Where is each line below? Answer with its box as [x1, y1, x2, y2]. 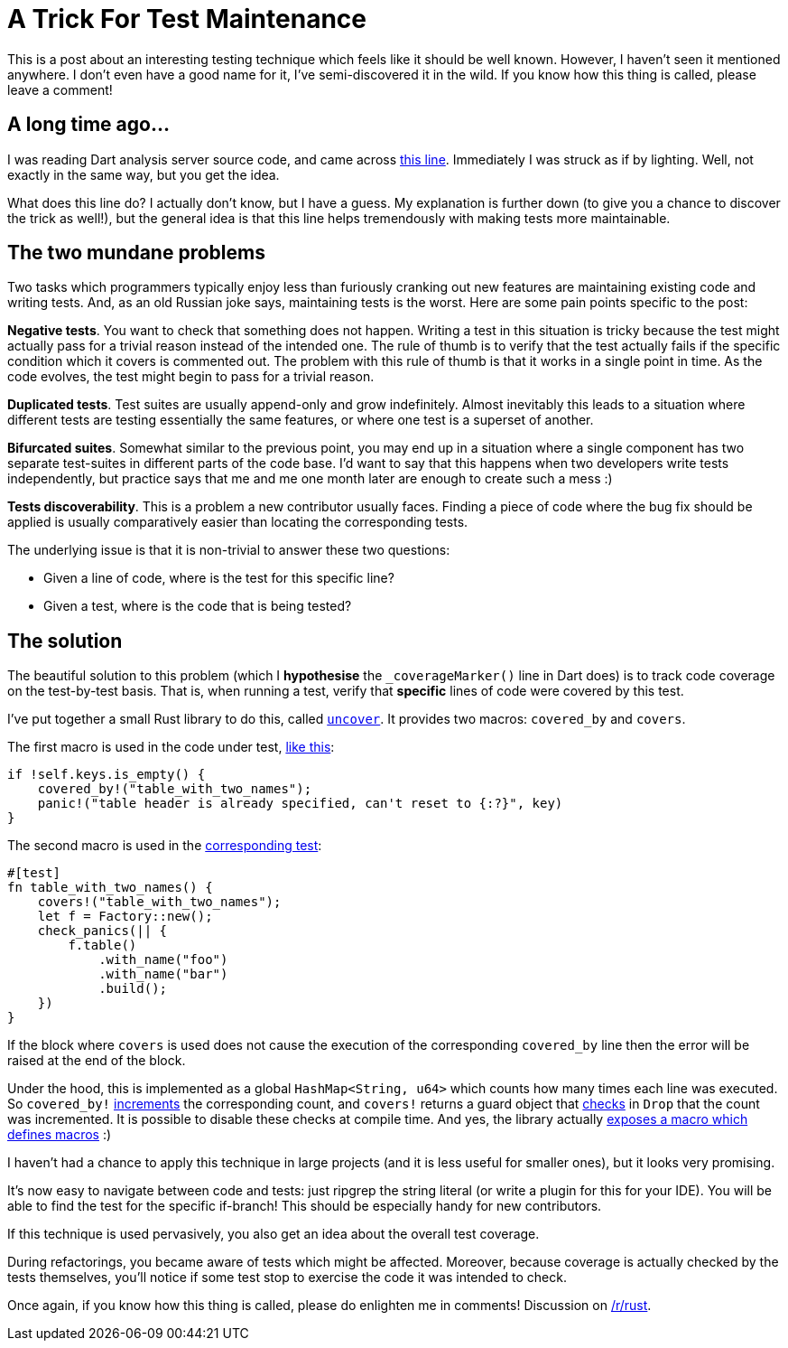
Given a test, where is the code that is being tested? [43, 598, 352, 614]
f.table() [68, 938, 137, 953]
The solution [7, 629, 123, 652]
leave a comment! [7, 81, 113, 98]
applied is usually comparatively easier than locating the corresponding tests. [7, 514, 468, 530]
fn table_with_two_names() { [7, 880, 213, 895]
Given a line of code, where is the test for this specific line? [43, 570, 394, 586]
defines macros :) [7, 1127, 112, 1143]
